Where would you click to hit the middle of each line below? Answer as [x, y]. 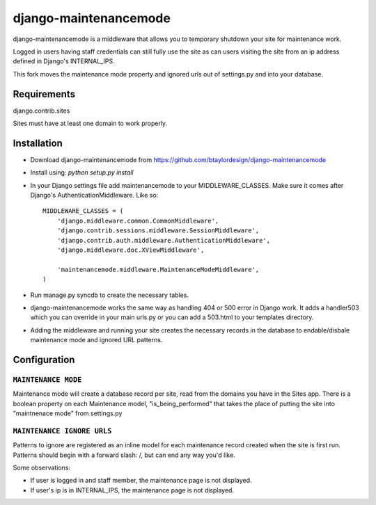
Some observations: [42, 468]
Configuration [44, 359]
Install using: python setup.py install [82, 173]
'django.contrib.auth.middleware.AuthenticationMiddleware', [164, 240]
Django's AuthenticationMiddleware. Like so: [94, 195]
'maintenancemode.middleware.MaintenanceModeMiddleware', [158, 269]
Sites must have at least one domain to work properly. [90, 123]
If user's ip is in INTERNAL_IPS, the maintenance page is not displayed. [132, 490]
